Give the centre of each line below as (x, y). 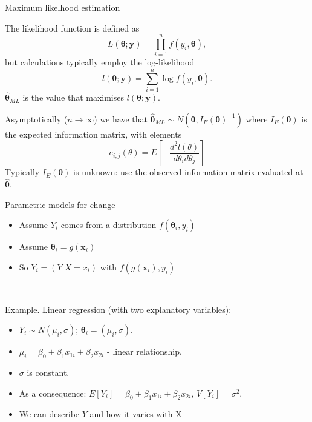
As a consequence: (53, 393)
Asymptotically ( (36, 119)
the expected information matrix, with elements (93, 134)
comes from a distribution (109, 225)
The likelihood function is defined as (72, 28)
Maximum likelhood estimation (63, 7)
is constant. (48, 373)
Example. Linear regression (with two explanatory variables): (118, 309)
